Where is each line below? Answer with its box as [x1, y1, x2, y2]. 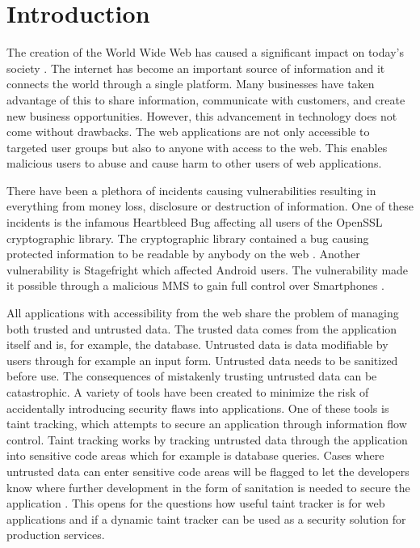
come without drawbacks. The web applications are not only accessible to [6, 123, 370, 140]
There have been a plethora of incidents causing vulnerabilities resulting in [6, 181, 376, 198]
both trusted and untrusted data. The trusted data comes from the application [6, 320, 397, 337]
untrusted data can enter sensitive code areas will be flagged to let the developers [6, 462, 409, 479]
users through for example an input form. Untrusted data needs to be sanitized [6, 351, 398, 368]
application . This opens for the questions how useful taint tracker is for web [6, 495, 385, 512]
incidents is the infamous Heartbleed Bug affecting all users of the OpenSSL [6, 214, 383, 231]
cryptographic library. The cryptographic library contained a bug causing [6, 229, 369, 246]
